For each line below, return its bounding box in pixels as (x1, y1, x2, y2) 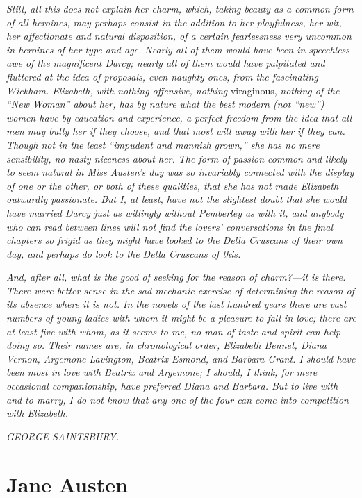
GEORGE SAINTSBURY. (6, 429, 120, 443)
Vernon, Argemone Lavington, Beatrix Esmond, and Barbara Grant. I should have (6, 351, 356, 365)
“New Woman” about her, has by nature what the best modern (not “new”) (6, 97, 324, 111)
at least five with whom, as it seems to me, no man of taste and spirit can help (6, 324, 341, 338)
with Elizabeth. (6, 406, 68, 420)
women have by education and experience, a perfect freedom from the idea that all (6, 110, 352, 124)
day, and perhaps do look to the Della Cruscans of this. (6, 246, 241, 260)
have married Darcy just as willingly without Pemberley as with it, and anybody (6, 205, 344, 219)
